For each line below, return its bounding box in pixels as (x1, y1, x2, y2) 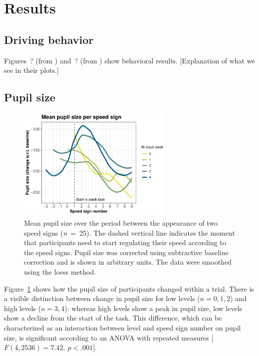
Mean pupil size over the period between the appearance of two (24, 218, 218, 228)
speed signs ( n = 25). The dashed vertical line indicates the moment (24, 227, 235, 238)
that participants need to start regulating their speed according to (24, 237, 226, 248)
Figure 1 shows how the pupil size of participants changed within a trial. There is (4, 283, 254, 294)
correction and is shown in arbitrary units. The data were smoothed (24, 257, 232, 267)
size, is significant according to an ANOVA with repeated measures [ (4, 332, 214, 343)
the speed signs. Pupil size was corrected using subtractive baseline (24, 247, 229, 257)
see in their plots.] (4, 65, 59, 75)
